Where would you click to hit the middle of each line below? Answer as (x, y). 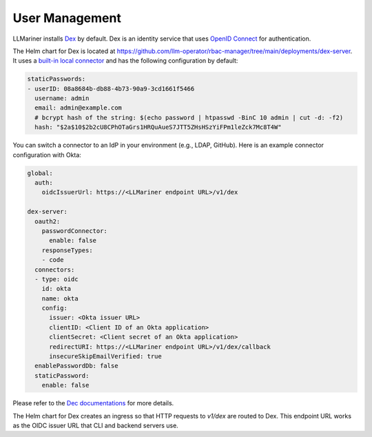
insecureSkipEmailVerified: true (105, 356)
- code (53, 260)
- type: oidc (56, 279)
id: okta (56, 289)
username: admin (62, 99)
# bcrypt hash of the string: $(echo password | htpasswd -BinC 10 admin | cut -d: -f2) (189, 118)
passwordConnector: (75, 231)
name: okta (60, 298)
